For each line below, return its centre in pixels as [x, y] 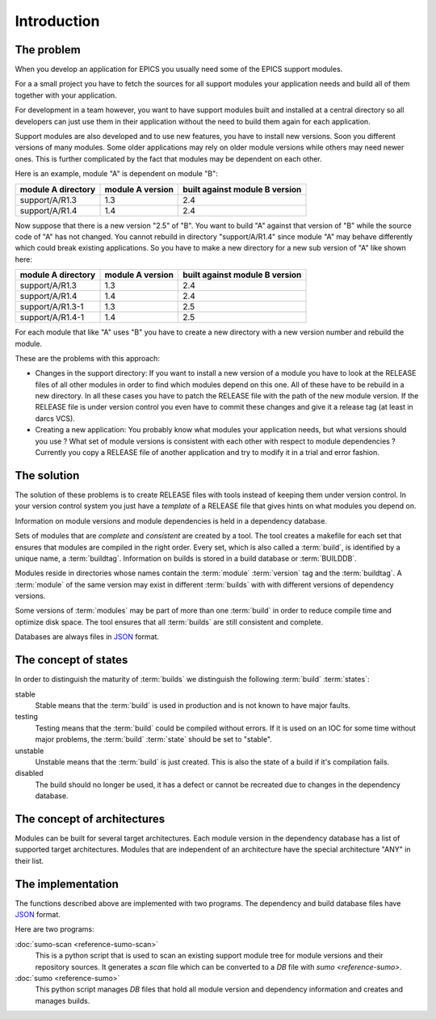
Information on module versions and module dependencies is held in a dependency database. [171, 520]
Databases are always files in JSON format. [87, 637]
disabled [29, 773]
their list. [29, 861]
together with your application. [66, 95]
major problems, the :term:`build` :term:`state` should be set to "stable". [153, 739]
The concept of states [71, 660]
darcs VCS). [55, 418]
